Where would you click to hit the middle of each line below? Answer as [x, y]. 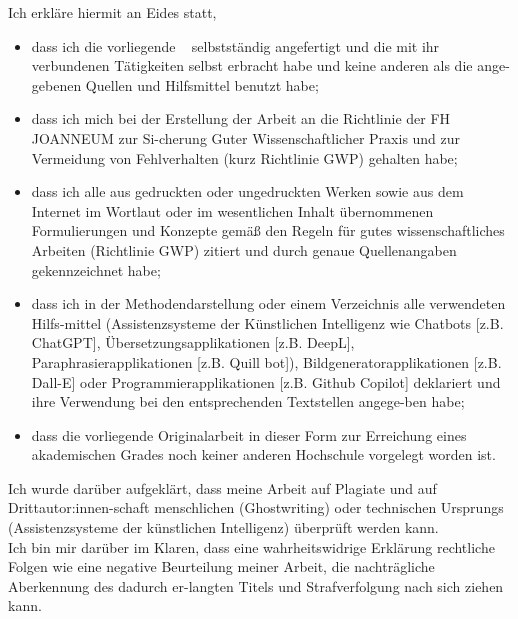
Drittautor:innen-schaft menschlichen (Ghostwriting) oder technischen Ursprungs [256, 507]
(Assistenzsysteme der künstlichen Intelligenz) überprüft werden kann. [223, 527]
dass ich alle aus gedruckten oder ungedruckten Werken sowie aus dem [247, 191]
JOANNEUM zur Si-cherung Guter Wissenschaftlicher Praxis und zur [246, 137]
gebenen [56, 84]
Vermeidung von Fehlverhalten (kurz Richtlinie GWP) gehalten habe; [244, 157]
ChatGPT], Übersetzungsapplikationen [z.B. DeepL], [193, 342]
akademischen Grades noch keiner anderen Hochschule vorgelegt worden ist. [263, 454]
